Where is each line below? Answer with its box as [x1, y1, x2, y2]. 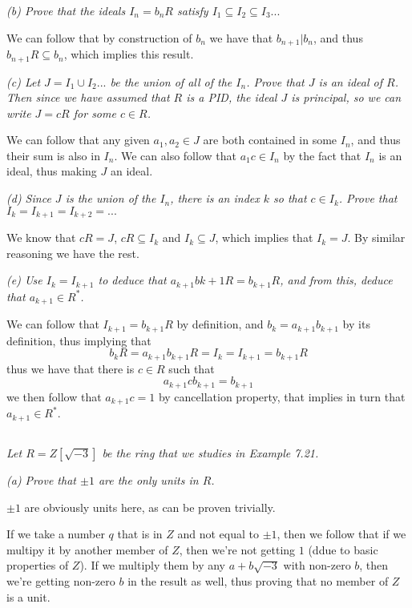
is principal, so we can [291, 89, 402, 106]
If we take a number [6, 525, 105, 542]
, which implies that [215, 229, 313, 246]
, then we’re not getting [179, 541, 296, 558]
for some [73, 104, 116, 121]
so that [273, 190, 307, 207]
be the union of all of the [110, 73, 232, 90]
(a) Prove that [6, 472, 76, 489]
